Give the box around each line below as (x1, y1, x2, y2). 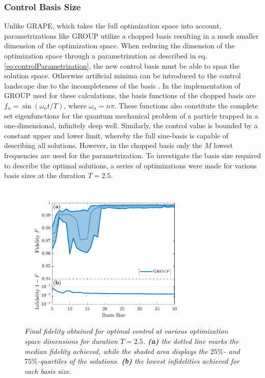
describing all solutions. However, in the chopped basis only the (4, 140, 202, 151)
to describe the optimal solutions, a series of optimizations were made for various (4, 160, 257, 170)
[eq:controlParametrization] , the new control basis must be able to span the (4, 60, 240, 71)
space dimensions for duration (24, 335, 118, 346)
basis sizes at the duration (4, 170, 86, 181)
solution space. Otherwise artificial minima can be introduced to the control (4, 70, 241, 81)
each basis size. (24, 365, 71, 376)
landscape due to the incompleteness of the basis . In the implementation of (4, 80, 241, 91)
